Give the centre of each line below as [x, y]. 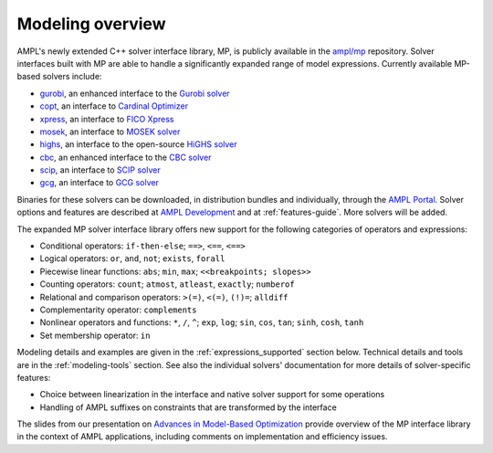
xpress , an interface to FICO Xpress [107, 119]
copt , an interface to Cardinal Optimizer [114, 106]
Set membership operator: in [95, 335]
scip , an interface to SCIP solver [100, 170]
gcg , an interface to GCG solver [99, 183]
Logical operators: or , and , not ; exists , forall [132, 258]
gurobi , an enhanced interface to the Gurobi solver [135, 93]
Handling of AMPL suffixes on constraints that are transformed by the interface [188, 407]
